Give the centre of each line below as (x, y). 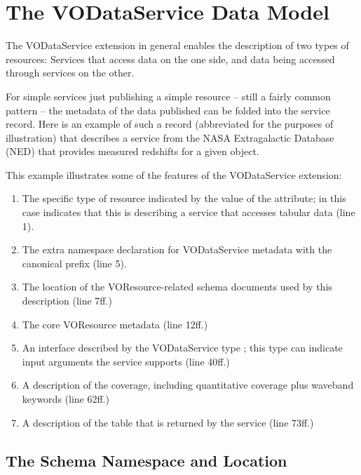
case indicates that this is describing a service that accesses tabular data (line (189, 212)
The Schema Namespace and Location (147, 460)
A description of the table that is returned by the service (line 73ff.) (168, 422)
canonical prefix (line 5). (74, 263)
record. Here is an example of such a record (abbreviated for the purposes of (170, 124)
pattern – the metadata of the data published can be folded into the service (168, 110)
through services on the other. (70, 73)
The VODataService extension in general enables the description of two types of (177, 45)
